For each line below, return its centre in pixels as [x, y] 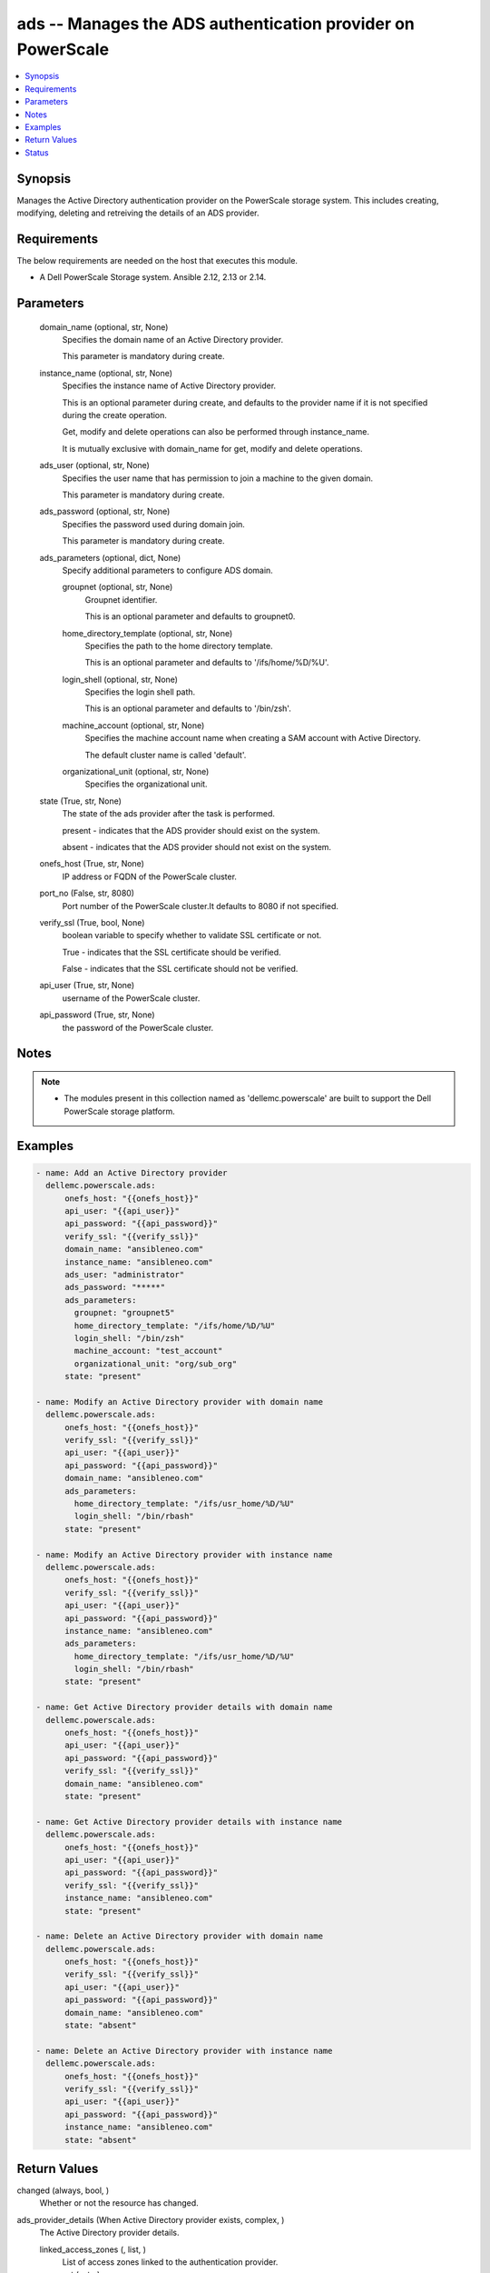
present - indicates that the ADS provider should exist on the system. [191, 830]
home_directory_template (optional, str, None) [147, 633]
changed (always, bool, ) [63, 2190]
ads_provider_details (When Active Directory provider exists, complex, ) [151, 2219]
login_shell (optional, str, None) [120, 679]
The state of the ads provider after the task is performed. [169, 814]
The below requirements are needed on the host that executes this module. [157, 260]
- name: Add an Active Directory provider [132, 1172]
